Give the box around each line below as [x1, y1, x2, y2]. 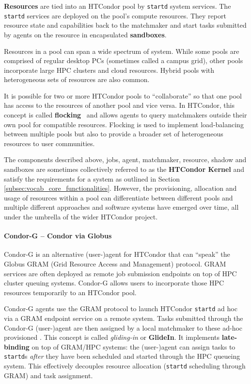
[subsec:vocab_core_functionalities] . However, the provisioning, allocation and [4, 183, 237, 193]
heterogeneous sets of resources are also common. [4, 74, 150, 84]
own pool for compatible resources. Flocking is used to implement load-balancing [4, 119, 244, 129]
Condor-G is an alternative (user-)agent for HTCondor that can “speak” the [4, 249, 230, 259]
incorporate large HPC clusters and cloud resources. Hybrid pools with [4, 65, 215, 75]
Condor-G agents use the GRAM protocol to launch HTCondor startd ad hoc [4, 303, 237, 314]
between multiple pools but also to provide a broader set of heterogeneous [4, 129, 223, 139]
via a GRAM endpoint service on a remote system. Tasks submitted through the [4, 313, 243, 323]
